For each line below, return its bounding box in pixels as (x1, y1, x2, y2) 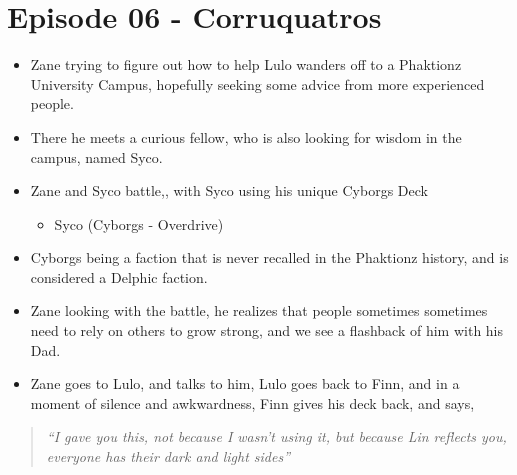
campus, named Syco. (30, 146, 163, 167)
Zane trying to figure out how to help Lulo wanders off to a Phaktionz (30, 54, 462, 75)
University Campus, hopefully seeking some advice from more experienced (30, 73, 485, 94)
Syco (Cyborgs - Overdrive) (54, 213, 224, 234)
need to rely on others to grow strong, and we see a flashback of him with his (30, 320, 504, 341)
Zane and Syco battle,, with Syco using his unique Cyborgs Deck (30, 180, 428, 201)
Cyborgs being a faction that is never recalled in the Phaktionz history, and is (30, 247, 509, 268)
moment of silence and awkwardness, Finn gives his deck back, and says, (30, 392, 475, 413)
